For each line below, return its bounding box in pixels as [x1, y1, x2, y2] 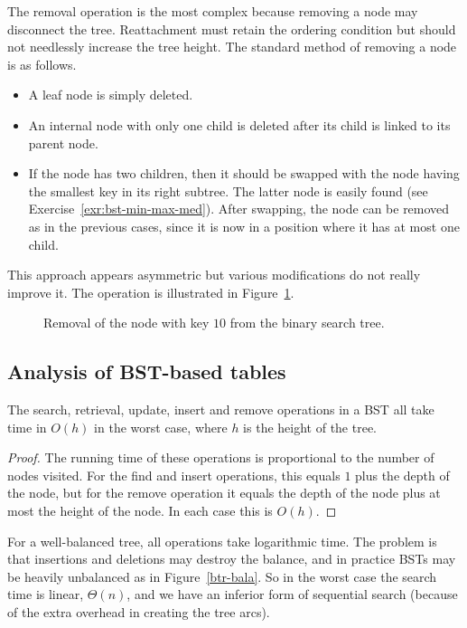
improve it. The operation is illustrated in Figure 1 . [7, 282, 294, 301]
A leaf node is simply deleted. [28, 85, 193, 104]
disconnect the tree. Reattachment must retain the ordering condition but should [7, 19, 456, 38]
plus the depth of [355, 465, 450, 484]
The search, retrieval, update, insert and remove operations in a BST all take [7, 400, 434, 419]
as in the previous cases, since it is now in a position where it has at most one [28, 216, 460, 235]
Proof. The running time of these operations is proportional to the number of [7, 448, 434, 467]
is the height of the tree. [243, 417, 377, 436]
